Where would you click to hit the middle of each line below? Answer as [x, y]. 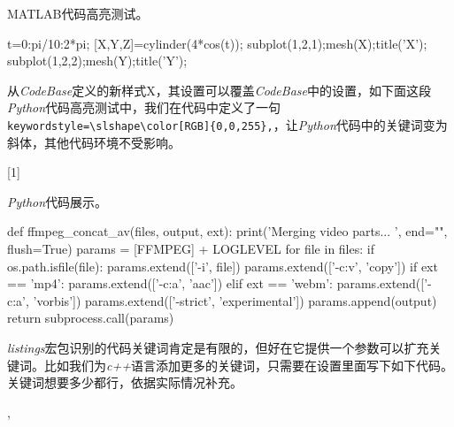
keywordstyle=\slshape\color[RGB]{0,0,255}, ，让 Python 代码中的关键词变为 [227, 124]
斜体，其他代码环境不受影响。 [94, 142]
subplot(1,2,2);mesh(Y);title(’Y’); [97, 61]
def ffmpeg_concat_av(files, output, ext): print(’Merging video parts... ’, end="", [227, 231]
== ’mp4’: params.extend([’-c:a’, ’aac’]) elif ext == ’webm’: [170, 283]
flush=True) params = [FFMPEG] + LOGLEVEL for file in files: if [191, 248]
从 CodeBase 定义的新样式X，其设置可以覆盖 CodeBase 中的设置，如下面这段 [219, 90]
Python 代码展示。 [58, 201]
